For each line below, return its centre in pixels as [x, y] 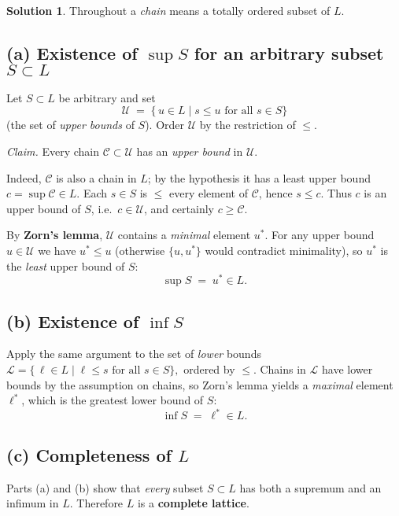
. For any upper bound [320, 235]
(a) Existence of [72, 52]
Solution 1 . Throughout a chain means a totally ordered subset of [168, 10]
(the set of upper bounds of [70, 125]
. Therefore [96, 503]
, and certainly [179, 208]
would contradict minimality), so [284, 250]
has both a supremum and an [310, 487]
